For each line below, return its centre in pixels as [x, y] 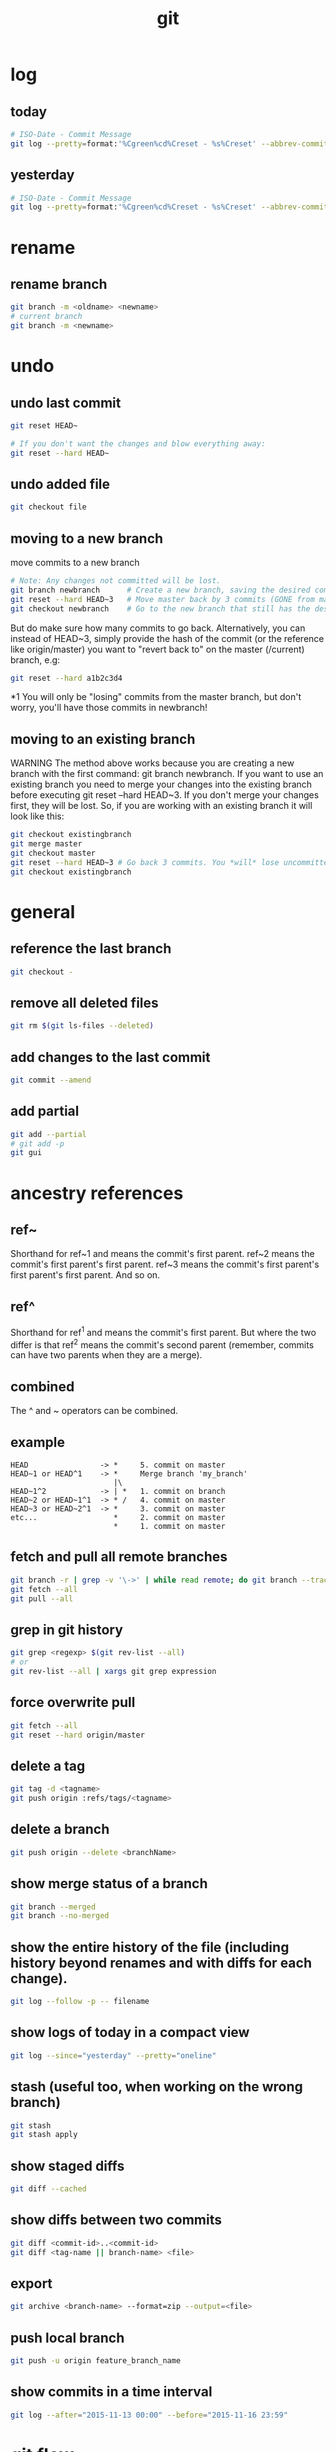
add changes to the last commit [110, 1057]
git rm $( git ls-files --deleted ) [82, 1026]
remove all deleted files [84, 1002]
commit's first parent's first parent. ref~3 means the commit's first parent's [165, 1264]
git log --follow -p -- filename [80, 2002]
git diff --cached [48, 2189]
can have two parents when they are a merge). [106, 1355]
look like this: [37, 816]
